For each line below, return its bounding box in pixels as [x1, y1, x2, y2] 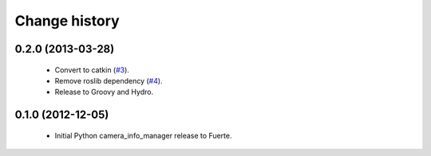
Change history [14, 12, 120, 29]
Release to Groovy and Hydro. [54, 88, 154, 97]
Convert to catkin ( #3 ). [54, 64, 129, 75]
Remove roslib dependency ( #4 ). [54, 76, 163, 85]
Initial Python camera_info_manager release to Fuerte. [54, 131, 232, 140]
